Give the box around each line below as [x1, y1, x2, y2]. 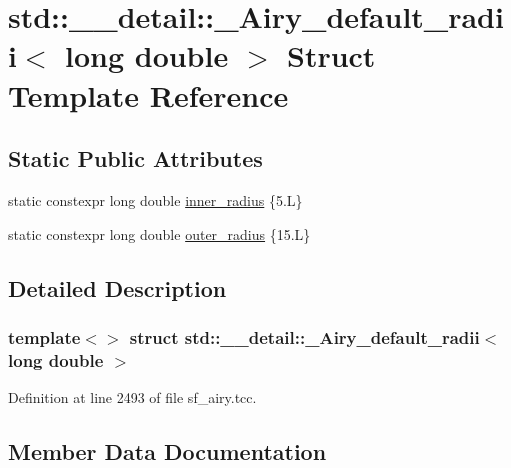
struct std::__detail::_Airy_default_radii [129, 324, 480, 349]
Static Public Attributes [8, 143, 263, 174]
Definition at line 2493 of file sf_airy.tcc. [8, 387, 257, 408]
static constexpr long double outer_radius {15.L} [8, 223, 311, 244]
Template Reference [8, 74, 289, 115]
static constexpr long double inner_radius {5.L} [8, 189, 303, 210]
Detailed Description [8, 272, 227, 303]
